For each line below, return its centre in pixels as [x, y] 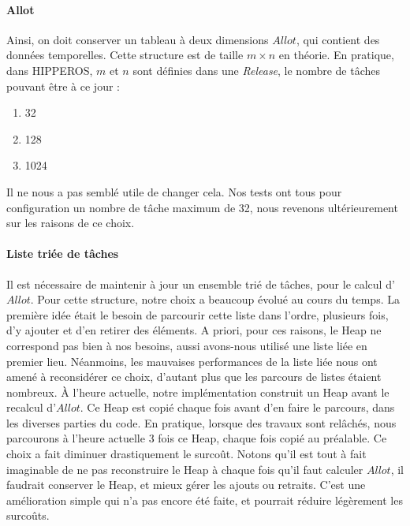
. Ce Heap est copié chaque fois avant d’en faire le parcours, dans [237, 407]
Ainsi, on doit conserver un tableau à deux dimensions [138, 39]
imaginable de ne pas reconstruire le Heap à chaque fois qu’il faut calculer [185, 469]
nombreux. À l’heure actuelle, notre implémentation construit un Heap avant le [198, 392]
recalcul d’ [32, 407]
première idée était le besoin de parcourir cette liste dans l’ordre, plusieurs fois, [198, 314]
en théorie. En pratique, [336, 55]
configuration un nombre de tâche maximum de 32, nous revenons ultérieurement [202, 207]
